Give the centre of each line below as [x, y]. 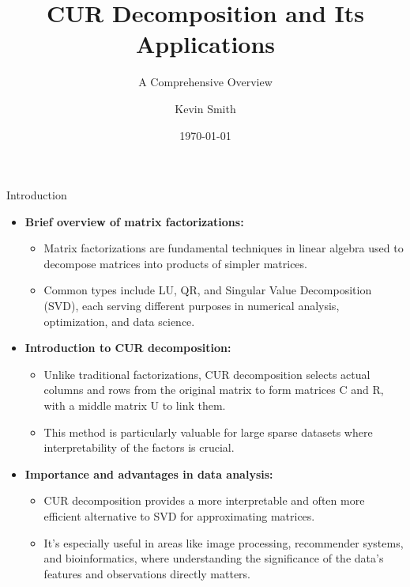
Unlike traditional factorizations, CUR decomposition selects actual [207, 374]
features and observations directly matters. [147, 573]
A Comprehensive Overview [205, 82]
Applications [205, 44]
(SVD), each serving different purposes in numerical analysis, [192, 306]
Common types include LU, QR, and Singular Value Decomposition [208, 290]
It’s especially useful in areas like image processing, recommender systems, [224, 542]
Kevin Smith [205, 108]
